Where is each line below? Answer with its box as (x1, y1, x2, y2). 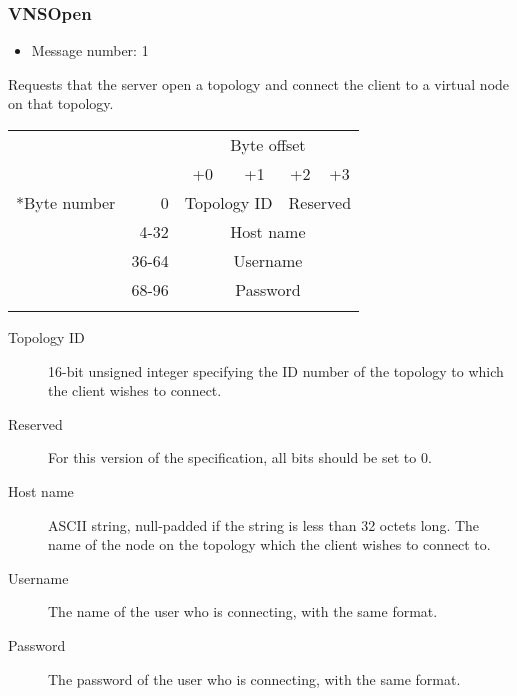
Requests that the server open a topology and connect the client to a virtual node (8, 73, 510, 94)
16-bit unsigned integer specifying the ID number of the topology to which (48, 360, 504, 381)
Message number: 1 (31, 40, 149, 61)
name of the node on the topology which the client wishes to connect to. (48, 534, 491, 555)
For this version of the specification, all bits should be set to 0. (48, 447, 432, 468)
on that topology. (8, 93, 114, 114)
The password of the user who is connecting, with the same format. (48, 668, 461, 689)
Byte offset (230, 133, 306, 156)
